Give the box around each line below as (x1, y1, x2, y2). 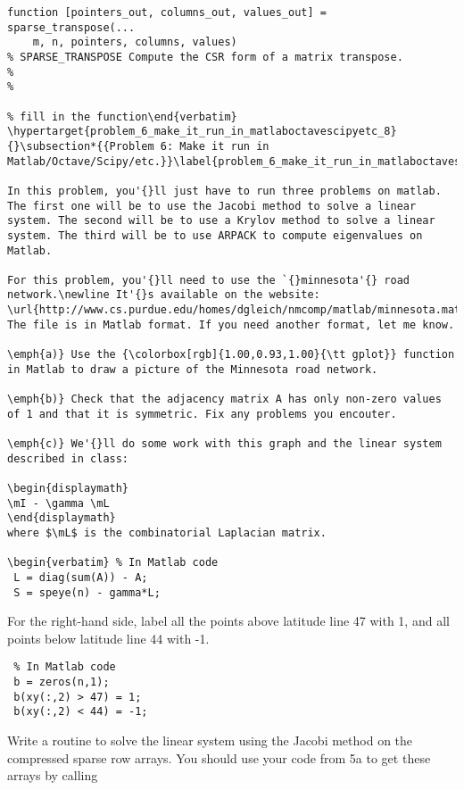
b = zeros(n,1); (13, 676, 110, 689)
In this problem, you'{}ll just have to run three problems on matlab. (7, 184, 442, 197)
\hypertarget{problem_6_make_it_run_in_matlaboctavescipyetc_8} (7, 125, 397, 138)
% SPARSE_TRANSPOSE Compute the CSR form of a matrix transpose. (7, 50, 403, 63)
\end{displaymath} (7, 511, 116, 525)
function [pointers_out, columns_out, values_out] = (7, 6, 327, 19)
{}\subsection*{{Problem (7, 139, 154, 153)
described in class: (7, 452, 129, 465)
